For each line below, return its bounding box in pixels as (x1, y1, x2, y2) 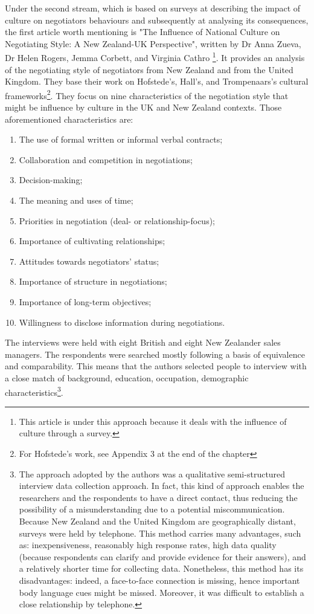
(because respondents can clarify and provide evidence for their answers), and (19, 550, 306, 563)
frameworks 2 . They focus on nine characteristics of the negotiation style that (5, 87, 289, 102)
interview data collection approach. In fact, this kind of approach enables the (19, 479, 304, 492)
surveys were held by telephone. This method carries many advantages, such (19, 526, 301, 539)
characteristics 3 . (5, 384, 63, 398)
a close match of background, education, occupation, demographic (5, 371, 249, 384)
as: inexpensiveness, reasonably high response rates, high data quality (19, 538, 277, 551)
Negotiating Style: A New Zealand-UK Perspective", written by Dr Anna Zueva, (5, 37, 301, 50)
